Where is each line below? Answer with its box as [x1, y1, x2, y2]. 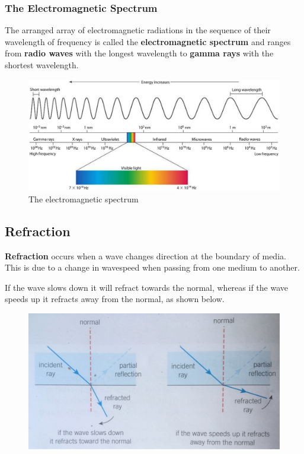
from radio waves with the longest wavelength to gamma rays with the [5, 47, 274, 59]
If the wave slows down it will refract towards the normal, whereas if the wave [5, 281, 288, 293]
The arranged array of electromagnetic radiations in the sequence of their [5, 24, 271, 36]
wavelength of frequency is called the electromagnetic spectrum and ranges [5, 35, 291, 47]
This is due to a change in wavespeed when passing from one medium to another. [5, 261, 300, 274]
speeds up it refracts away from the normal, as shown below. [5, 293, 225, 305]
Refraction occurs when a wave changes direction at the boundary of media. [5, 249, 286, 262]
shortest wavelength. [5, 59, 79, 71]
